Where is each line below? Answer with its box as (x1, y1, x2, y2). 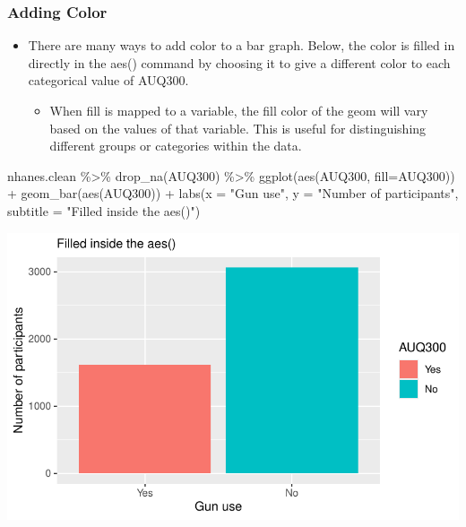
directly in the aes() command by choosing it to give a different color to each (28, 53, 451, 72)
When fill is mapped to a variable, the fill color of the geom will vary (49, 101, 428, 119)
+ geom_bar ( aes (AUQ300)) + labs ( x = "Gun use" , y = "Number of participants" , (7, 184, 459, 203)
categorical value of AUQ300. (28, 71, 189, 90)
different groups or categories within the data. (49, 136, 302, 155)
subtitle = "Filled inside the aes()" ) (7, 201, 201, 220)
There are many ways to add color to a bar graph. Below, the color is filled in (28, 36, 455, 55)
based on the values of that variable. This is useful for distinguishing (49, 118, 427, 137)
